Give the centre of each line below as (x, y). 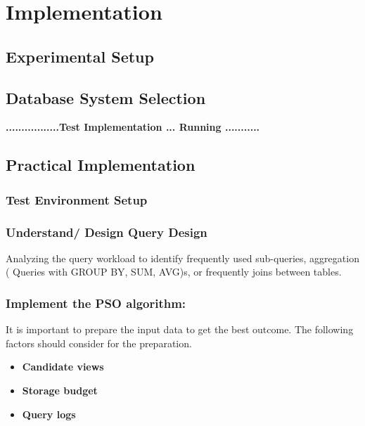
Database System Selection (106, 97)
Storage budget (60, 390)
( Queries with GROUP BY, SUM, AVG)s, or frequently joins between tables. (174, 272)
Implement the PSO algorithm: (96, 303)
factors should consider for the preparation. (99, 343)
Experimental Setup (80, 56)
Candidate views (63, 367)
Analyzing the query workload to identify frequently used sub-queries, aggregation (182, 258)
